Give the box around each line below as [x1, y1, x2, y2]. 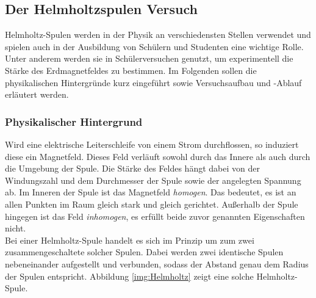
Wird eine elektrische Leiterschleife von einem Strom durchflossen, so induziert [5, 137, 299, 150]
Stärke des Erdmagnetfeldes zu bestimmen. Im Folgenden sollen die [5, 64, 257, 76]
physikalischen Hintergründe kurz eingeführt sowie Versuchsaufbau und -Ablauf [5, 76, 302, 89]
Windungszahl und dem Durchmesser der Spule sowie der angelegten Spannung [5, 173, 301, 186]
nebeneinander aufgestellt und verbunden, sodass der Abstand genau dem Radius [5, 257, 309, 270]
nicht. [5, 222, 26, 234]
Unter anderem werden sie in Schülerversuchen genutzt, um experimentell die [5, 52, 293, 65]
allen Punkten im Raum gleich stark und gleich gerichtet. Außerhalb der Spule [5, 197, 298, 210]
